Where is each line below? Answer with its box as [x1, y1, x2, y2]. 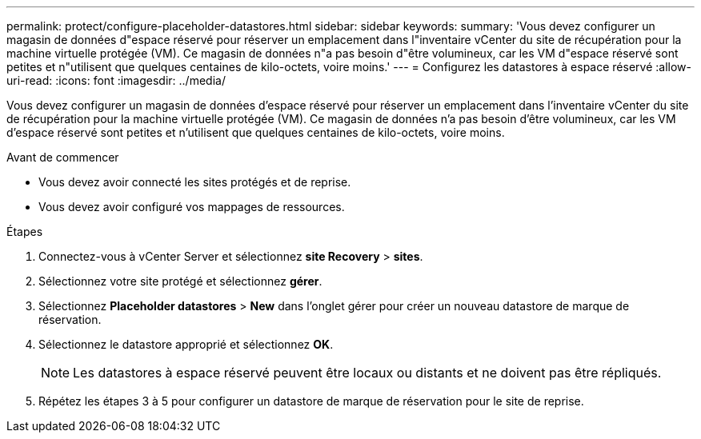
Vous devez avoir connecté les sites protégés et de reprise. [38, 175, 351, 189]
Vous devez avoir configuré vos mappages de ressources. [38, 200, 345, 214]
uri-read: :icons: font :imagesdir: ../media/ [6, 74, 226, 87]
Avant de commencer [6, 150, 119, 164]
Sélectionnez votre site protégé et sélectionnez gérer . [38, 274, 322, 288]
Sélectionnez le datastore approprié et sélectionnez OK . [38, 337, 334, 351]
